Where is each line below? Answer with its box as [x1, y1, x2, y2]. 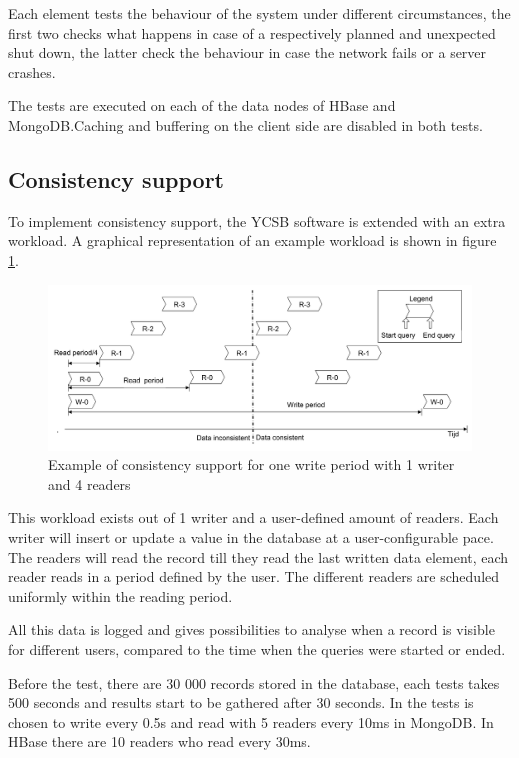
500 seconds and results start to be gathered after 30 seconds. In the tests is [8, 692, 474, 713]
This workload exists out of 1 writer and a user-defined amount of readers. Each [8, 507, 499, 528]
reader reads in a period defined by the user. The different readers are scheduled [8, 566, 500, 587]
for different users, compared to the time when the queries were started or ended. [8, 638, 506, 659]
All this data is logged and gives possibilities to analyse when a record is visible [8, 619, 495, 640]
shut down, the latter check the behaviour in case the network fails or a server [8, 42, 487, 63]
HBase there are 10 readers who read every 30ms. [8, 731, 311, 752]
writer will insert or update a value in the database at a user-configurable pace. [8, 526, 494, 547]
